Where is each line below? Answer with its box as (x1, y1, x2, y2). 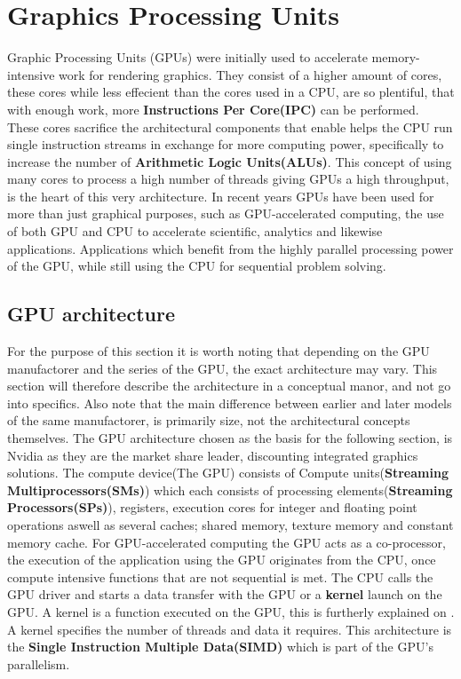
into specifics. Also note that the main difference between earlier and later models (7, 393, 452, 412)
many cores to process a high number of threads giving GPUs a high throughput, (7, 170, 449, 188)
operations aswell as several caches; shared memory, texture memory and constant (7, 515, 454, 533)
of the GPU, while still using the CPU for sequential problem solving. (7, 257, 386, 275)
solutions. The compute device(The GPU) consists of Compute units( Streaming (7, 463, 449, 482)
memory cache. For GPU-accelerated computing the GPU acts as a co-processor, (7, 533, 446, 551)
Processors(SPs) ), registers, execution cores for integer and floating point (7, 498, 417, 517)
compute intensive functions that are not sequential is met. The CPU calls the (7, 567, 433, 586)
